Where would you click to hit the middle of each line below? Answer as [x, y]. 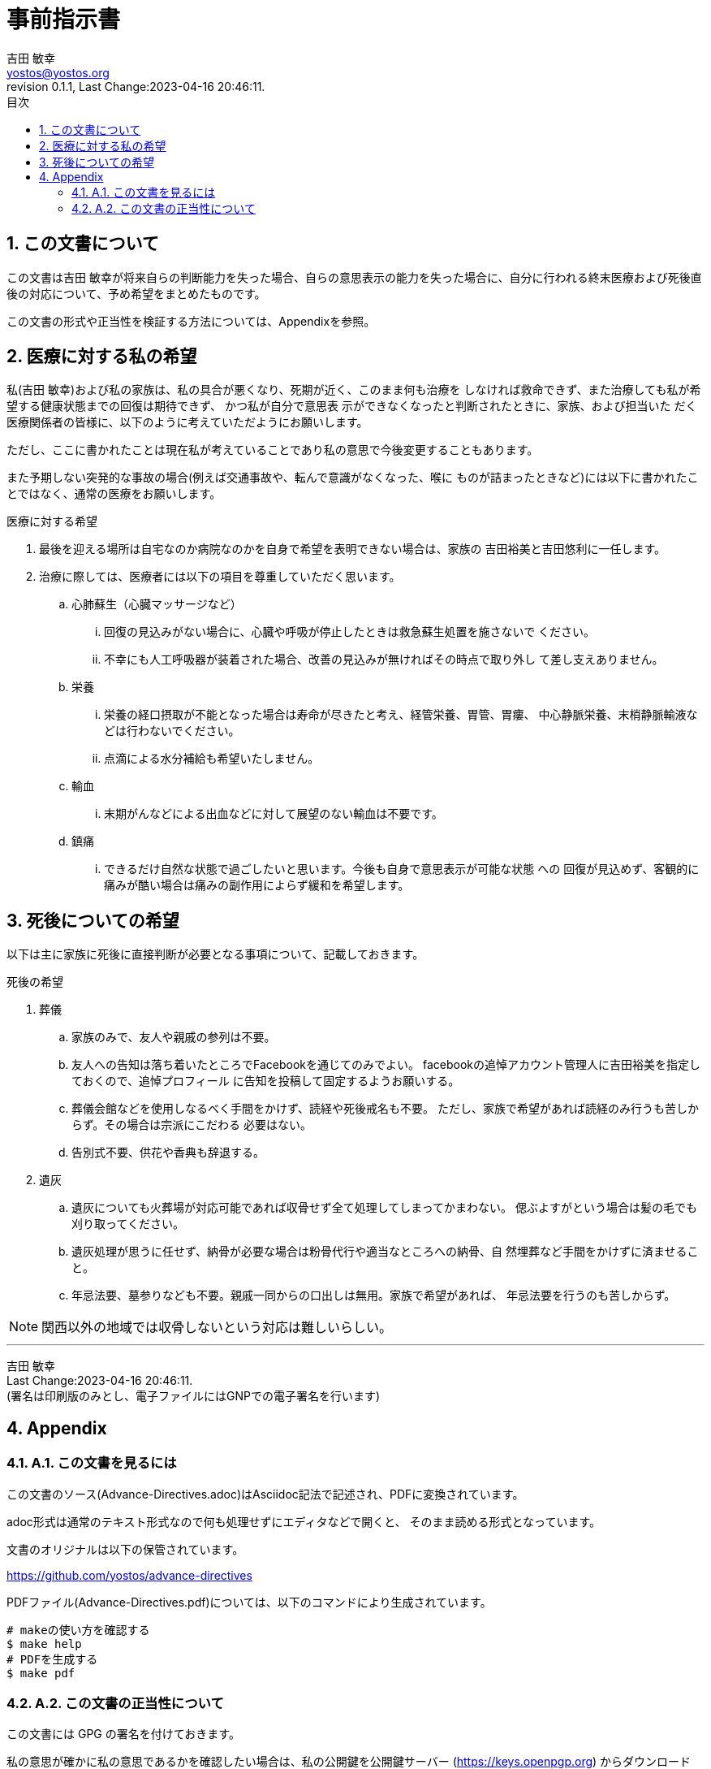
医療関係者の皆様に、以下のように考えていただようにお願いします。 [187, 422]
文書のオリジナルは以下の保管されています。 [125, 1549]
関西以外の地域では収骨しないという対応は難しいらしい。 [217, 1328]
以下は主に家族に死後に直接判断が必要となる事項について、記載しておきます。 [215, 954]
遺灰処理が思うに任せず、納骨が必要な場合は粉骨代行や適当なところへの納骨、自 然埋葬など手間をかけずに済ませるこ [385, 1252]
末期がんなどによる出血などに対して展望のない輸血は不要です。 [274, 814]
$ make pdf [41, 1673]
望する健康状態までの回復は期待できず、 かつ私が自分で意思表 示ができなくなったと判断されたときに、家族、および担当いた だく [352, 406]
